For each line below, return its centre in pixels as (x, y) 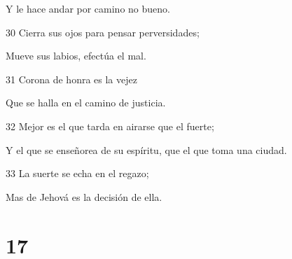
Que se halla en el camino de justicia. (86, 103)
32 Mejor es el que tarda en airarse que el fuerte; (110, 126)
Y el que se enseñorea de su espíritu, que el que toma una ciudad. (146, 149)
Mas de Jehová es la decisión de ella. (84, 196)
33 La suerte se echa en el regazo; (77, 173)
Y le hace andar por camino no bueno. (88, 8)
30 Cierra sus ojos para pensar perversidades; (103, 32)
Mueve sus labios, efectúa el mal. (76, 56)
